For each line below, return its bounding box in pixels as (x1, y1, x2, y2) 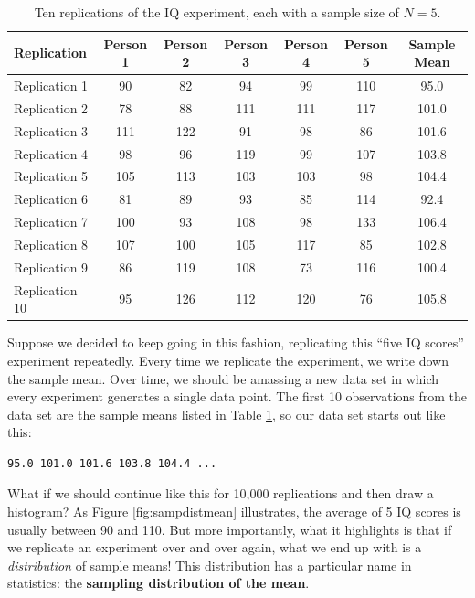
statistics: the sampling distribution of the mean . (7, 573, 310, 593)
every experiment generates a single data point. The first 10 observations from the (7, 387, 468, 406)
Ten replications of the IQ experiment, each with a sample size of (34, 3, 399, 21)
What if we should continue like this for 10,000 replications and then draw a (7, 484, 434, 503)
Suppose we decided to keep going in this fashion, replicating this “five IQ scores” (7, 333, 464, 352)
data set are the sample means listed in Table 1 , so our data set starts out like (7, 404, 446, 423)
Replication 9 (14, 257, 89, 276)
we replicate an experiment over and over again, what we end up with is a (7, 538, 422, 557)
